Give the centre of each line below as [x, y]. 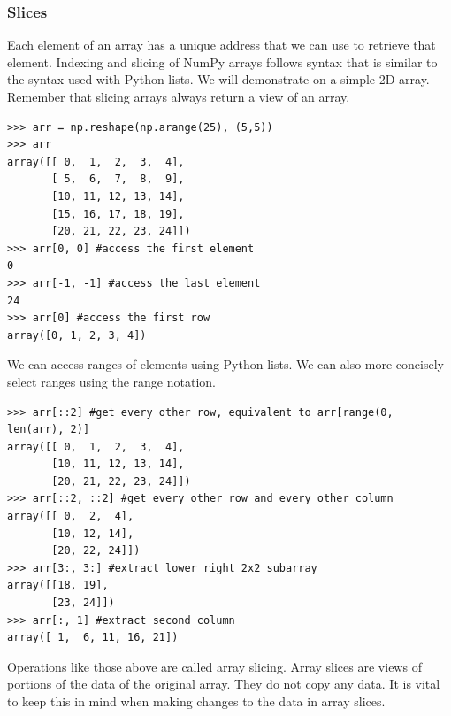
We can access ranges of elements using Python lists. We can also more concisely [225, 364]
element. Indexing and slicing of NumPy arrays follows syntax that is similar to [222, 62]
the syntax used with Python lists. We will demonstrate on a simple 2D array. [218, 79]
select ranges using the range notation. [111, 381]
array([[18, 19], [58, 585]
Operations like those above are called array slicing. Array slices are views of [214, 666]
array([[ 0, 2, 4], [71, 516]
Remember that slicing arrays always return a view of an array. [179, 96]
